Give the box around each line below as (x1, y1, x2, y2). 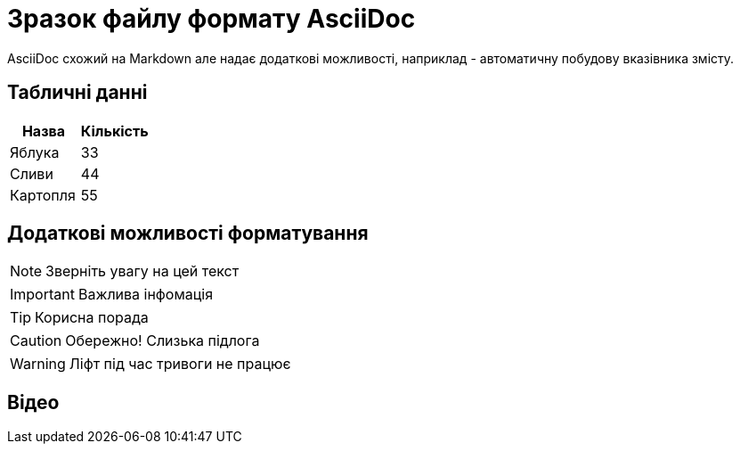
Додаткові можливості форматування (7, 222, 369, 245)
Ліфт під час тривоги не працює (69, 355, 291, 373)
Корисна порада (35, 308, 149, 327)
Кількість (80, 121, 149, 140)
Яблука (10, 143, 60, 161)
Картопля (10, 185, 76, 204)
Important (10, 285, 75, 304)
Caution (10, 332, 62, 350)
